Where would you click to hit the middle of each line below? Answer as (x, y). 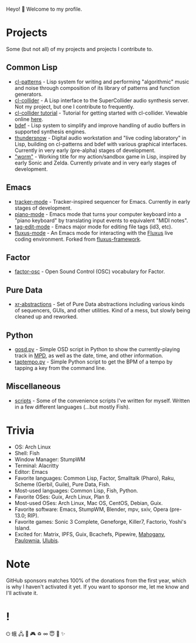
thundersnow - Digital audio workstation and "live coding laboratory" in (100, 137)
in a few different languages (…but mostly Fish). (72, 407)
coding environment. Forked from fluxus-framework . (78, 239)
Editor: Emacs (31, 472)
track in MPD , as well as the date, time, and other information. (89, 356)
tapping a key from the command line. (60, 368)
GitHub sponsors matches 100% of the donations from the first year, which (96, 580)
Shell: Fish (27, 453)
